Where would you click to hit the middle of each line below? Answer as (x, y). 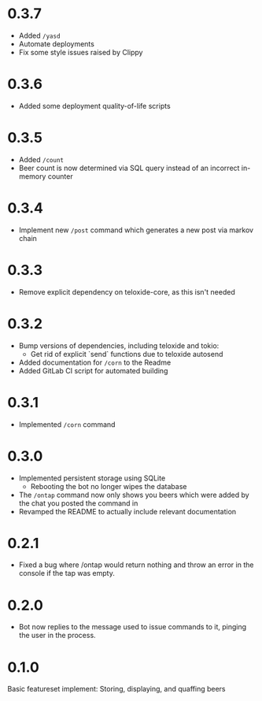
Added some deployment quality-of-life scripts (94, 106)
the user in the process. (57, 636)
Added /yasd (39, 35)
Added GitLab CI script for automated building (93, 370)
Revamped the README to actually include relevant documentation (127, 511)
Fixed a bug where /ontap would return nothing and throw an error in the (136, 565)
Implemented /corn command (67, 424)
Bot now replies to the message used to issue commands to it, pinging (133, 627)
